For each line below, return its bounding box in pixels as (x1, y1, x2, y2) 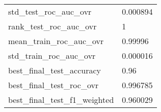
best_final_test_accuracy (8, 64, 101, 76)
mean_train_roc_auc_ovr (8, 35, 104, 47)
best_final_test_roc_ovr (8, 79, 99, 91)
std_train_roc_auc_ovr (8, 50, 96, 61)
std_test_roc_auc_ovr (8, 6, 92, 17)
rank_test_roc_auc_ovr (8, 20, 97, 32)
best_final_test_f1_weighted (8, 94, 114, 105)
